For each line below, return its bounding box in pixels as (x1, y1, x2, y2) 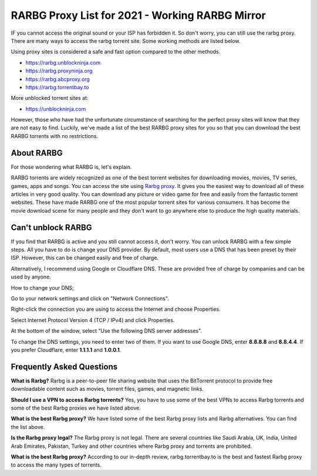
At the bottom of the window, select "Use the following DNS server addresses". (11, 327, 203, 334)
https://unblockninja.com (25, 105, 86, 112)
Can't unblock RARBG (11, 222, 92, 232)
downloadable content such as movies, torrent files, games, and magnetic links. (11, 386, 204, 393)
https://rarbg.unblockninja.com (25, 59, 101, 66)
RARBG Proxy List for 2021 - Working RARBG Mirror (11, 9, 267, 22)
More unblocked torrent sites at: (11, 95, 89, 102)
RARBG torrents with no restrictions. (11, 132, 99, 139)
